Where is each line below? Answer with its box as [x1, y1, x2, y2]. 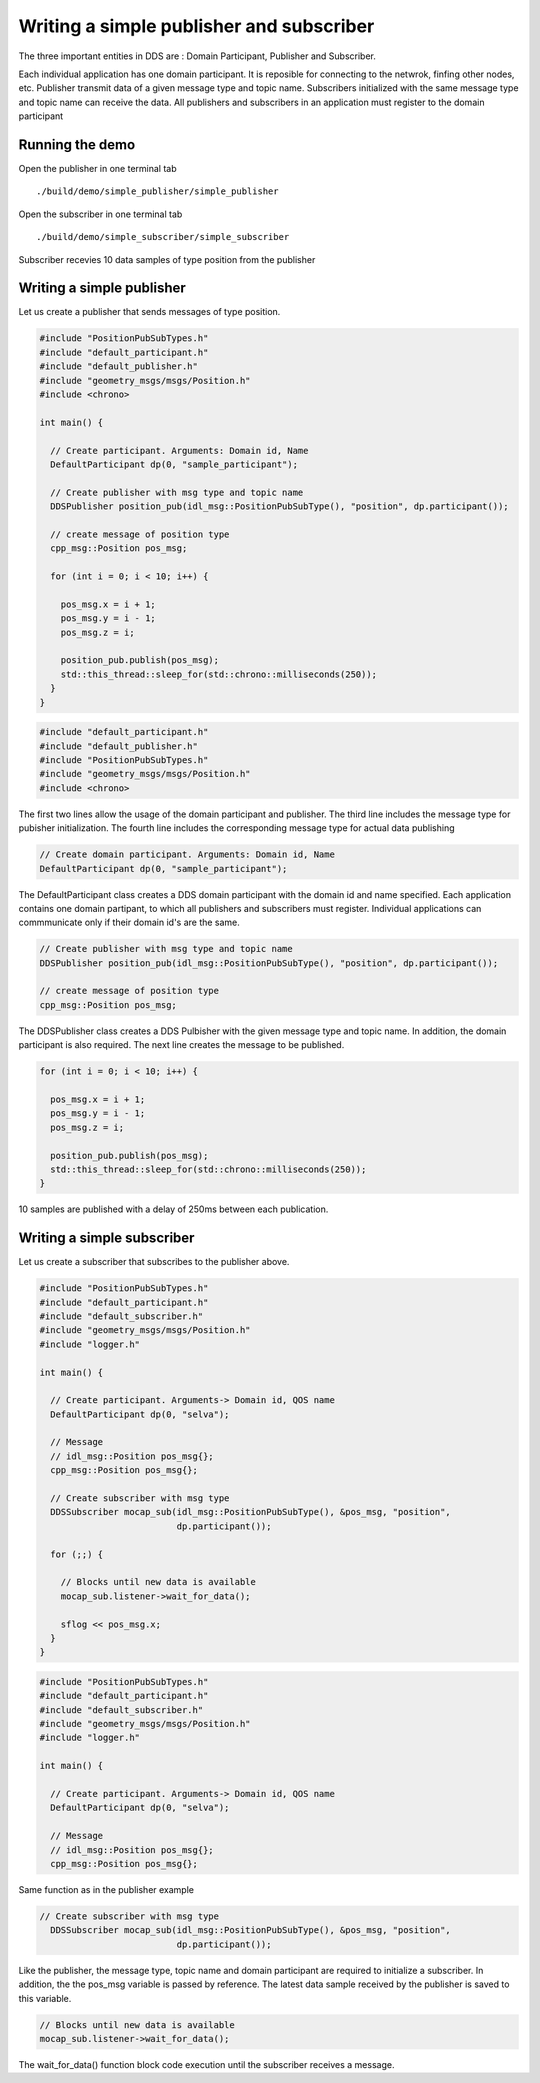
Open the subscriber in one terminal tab [18, 208, 183, 220]
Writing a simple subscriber [18, 1230, 195, 1247]
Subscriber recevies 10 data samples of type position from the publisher [18, 253, 316, 265]
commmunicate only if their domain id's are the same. [18, 916, 240, 929]
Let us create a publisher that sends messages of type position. [18, 306, 281, 318]
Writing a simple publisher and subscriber [18, 15, 375, 37]
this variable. [18, 1992, 72, 2004]
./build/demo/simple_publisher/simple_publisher [36, 186, 279, 197]
